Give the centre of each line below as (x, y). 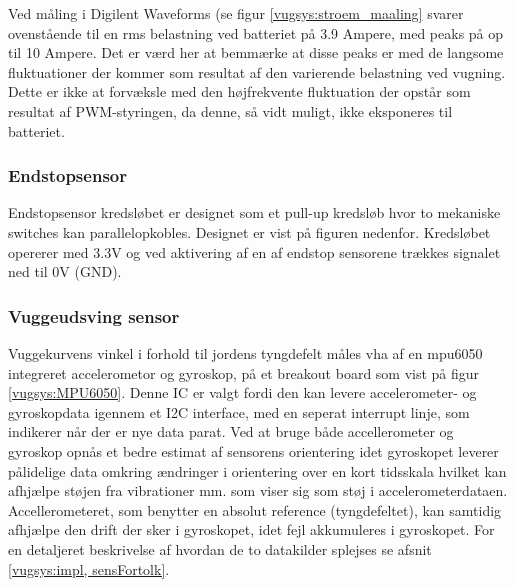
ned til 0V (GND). (65, 271)
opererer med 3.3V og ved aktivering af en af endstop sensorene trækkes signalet (254, 251)
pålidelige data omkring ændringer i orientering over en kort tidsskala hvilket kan (257, 470)
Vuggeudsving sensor (94, 315)
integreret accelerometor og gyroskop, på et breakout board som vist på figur (244, 372)
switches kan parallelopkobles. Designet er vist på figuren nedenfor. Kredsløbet (249, 231)
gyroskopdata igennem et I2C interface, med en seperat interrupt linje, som (239, 411)
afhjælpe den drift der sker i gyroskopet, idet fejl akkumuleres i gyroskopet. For (251, 529)
